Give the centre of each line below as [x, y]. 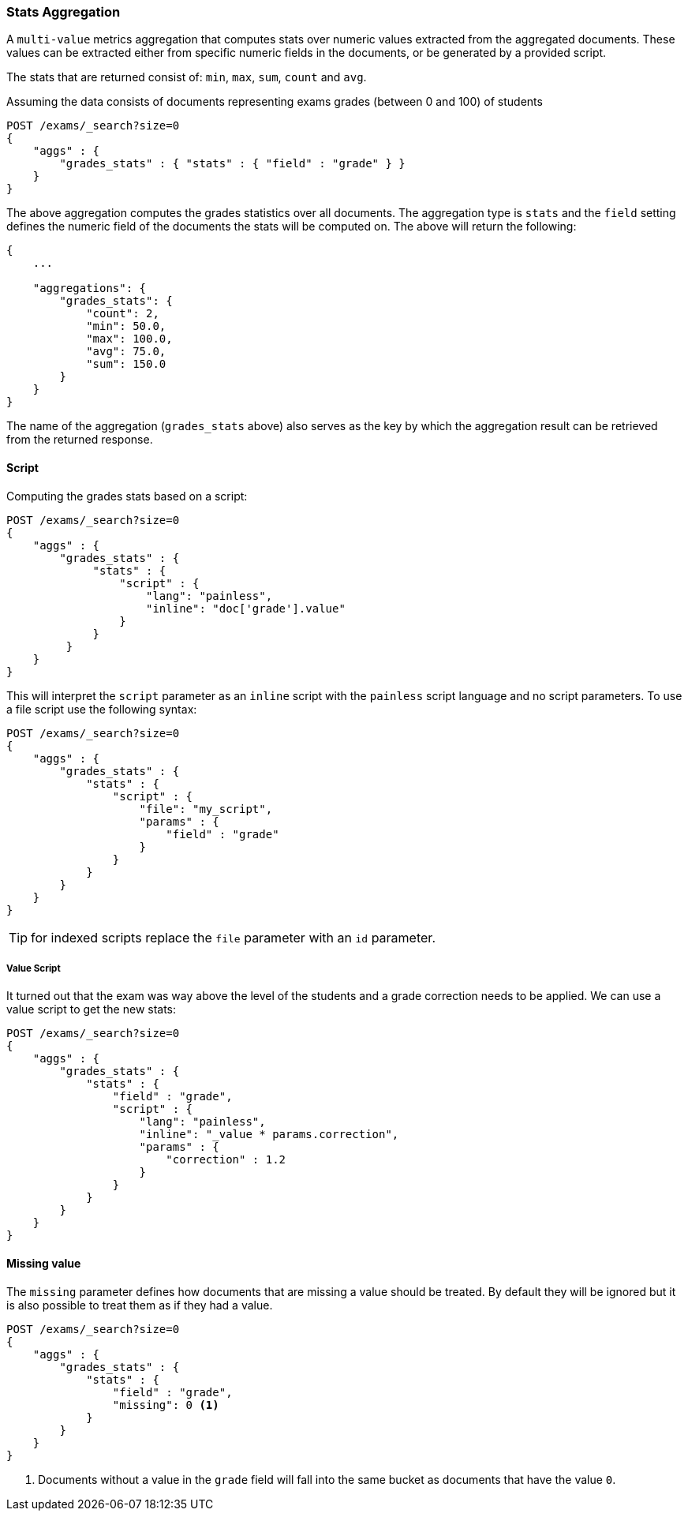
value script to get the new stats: [92, 1009]
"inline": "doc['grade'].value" [246, 608]
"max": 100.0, [129, 339]
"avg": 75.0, [126, 352]
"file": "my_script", [206, 809]
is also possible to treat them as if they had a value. [140, 1305]
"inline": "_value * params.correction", [269, 1135]
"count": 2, [123, 314]
